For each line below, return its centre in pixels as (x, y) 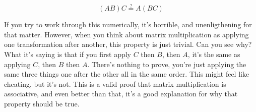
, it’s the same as (214, 54)
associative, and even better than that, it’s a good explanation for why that (121, 94)
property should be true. (42, 103)
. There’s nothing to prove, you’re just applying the (167, 64)
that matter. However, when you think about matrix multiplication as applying (126, 34)
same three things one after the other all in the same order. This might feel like (127, 74)
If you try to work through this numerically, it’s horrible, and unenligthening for (128, 24)
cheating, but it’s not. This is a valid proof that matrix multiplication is (115, 83)
